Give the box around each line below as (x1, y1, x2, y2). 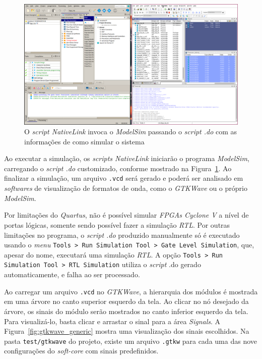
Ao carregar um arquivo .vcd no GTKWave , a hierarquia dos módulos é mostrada (4, 286, 258, 296)
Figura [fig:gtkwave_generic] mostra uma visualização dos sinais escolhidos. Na (4, 326, 249, 336)
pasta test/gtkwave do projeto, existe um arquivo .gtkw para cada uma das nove (4, 335, 257, 346)
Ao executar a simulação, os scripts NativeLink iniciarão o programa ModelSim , (4, 153, 249, 164)
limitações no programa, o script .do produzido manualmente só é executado (4, 229, 240, 240)
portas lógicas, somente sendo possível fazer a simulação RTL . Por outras (4, 219, 230, 230)
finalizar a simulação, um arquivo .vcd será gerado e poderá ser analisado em (4, 173, 243, 183)
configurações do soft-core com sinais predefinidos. (4, 345, 159, 356)
